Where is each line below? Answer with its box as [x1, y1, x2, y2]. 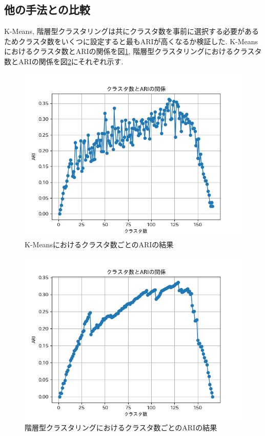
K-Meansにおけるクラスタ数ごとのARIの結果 [25, 239, 174, 250]
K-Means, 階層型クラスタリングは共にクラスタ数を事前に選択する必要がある [4, 26, 259, 37]
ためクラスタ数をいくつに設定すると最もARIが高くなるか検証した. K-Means [4, 35, 258, 46]
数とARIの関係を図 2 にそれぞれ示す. [4, 56, 124, 66]
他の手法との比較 [4, 2, 90, 17]
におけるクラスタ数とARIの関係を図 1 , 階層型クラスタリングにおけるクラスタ [4, 46, 262, 57]
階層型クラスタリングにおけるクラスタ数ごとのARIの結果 [25, 422, 217, 433]
